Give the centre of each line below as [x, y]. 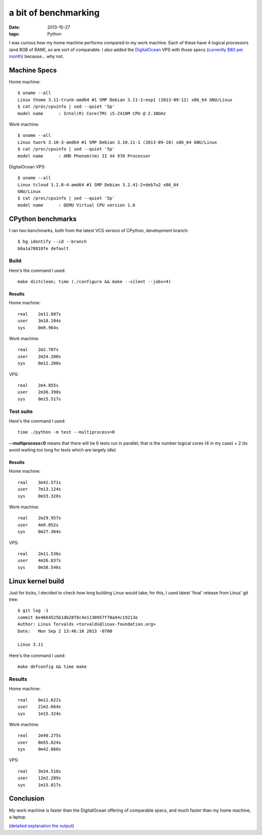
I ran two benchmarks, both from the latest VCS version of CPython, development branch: [99, 230]
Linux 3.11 [31, 645]
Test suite [21, 411]
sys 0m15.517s [40, 399]
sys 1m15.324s [40, 713]
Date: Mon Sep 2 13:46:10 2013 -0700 [65, 631]
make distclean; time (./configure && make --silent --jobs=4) [94, 282]
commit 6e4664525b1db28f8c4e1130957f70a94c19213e [78, 617]
